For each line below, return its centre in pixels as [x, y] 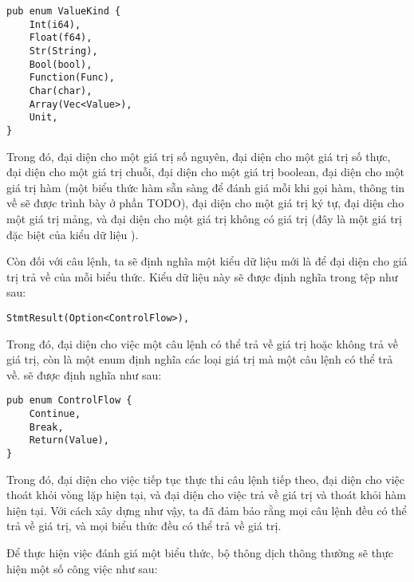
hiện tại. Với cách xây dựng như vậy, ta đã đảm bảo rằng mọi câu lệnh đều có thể [207, 510]
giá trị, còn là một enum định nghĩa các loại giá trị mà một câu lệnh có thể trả [200, 359]
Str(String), [63, 51]
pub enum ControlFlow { [69, 401]
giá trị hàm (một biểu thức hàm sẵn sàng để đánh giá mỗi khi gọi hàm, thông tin [206, 187]
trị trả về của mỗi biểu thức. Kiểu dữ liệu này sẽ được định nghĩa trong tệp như [202, 276]
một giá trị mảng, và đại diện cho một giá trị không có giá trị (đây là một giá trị [204, 218]
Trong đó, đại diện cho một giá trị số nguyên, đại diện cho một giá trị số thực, [199, 156]
